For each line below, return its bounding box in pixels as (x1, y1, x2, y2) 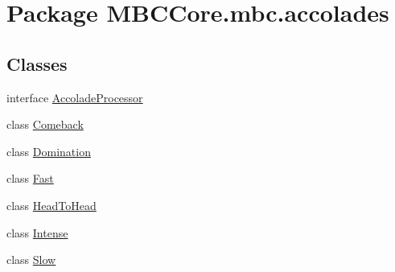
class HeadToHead (6, 196, 97, 213)
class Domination (6, 142, 91, 159)
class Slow (6, 251, 56, 268)
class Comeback (6, 116, 84, 133)
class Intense (6, 224, 68, 241)
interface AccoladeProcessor (6, 89, 143, 105)
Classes (6, 51, 68, 76)
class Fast (6, 170, 54, 187)
